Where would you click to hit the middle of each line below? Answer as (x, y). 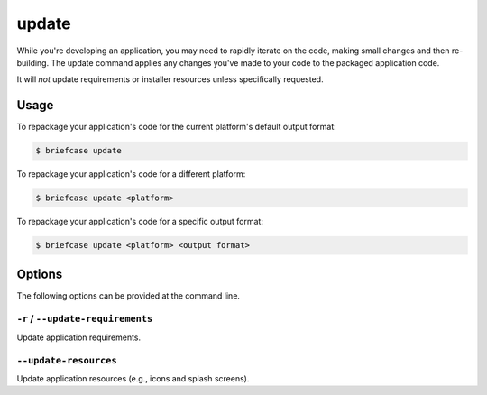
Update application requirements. (79, 337)
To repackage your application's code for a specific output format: (140, 222)
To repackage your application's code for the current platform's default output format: (177, 127)
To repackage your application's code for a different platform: (131, 174)
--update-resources (67, 360)
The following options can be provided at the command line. (129, 295)
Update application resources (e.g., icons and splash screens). (133, 378)
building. (33, 62)
